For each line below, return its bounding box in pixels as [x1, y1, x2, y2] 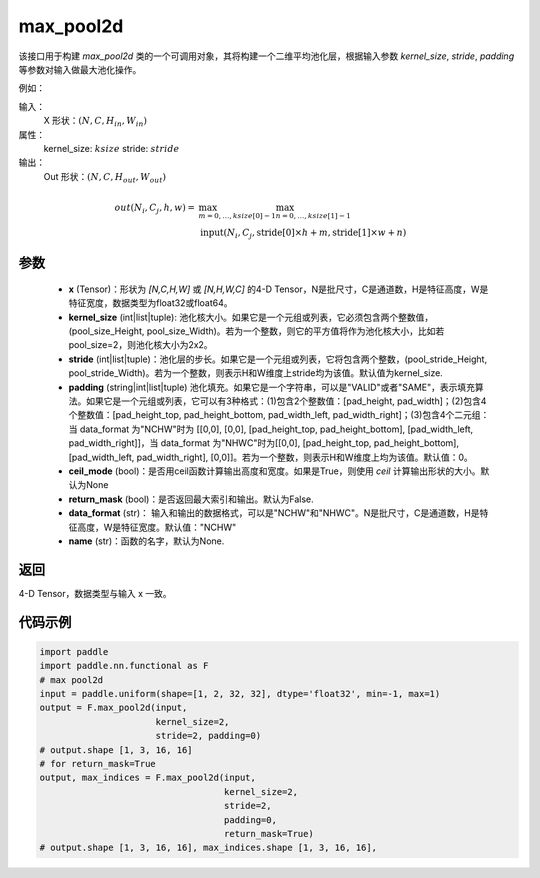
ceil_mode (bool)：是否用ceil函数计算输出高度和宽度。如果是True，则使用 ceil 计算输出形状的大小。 [68, 465, 481, 477]
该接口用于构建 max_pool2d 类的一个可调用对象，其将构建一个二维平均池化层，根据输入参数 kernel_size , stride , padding [18, 50, 515, 62]
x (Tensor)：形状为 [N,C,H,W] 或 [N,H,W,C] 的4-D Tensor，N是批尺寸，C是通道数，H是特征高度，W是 [68, 283, 489, 295]
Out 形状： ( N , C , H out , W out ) [43, 170, 167, 185]
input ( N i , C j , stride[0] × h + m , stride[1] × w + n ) [200, 227, 407, 240]
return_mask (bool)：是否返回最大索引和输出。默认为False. [68, 493, 314, 505]
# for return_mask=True [39, 758, 157, 769]
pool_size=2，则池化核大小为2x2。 [68, 339, 214, 351]
